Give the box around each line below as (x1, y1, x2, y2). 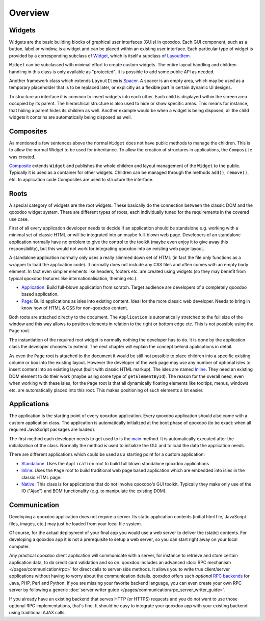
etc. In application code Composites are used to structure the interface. (9, 176, 154, 182)
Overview (9, 7, 50, 18)
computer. (9, 543, 30, 549)
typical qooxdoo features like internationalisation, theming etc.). (9, 275, 138, 281)
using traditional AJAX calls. (9, 610, 66, 616)
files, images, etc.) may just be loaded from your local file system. (9, 521, 142, 527)
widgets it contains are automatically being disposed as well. (9, 114, 132, 120)
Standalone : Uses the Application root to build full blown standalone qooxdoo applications (21, 460, 209, 466)
